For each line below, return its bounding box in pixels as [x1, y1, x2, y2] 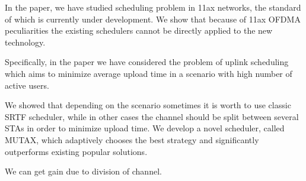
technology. [5, 35, 46, 48]
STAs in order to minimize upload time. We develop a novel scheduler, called [5, 122, 285, 134]
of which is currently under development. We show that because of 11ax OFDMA [5, 12, 301, 25]
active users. [5, 79, 49, 91]
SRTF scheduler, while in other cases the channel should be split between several [5, 110, 299, 122]
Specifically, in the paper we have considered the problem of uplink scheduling [5, 56, 289, 68]
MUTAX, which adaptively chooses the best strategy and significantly [5, 133, 259, 146]
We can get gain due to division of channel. [5, 165, 162, 177]
